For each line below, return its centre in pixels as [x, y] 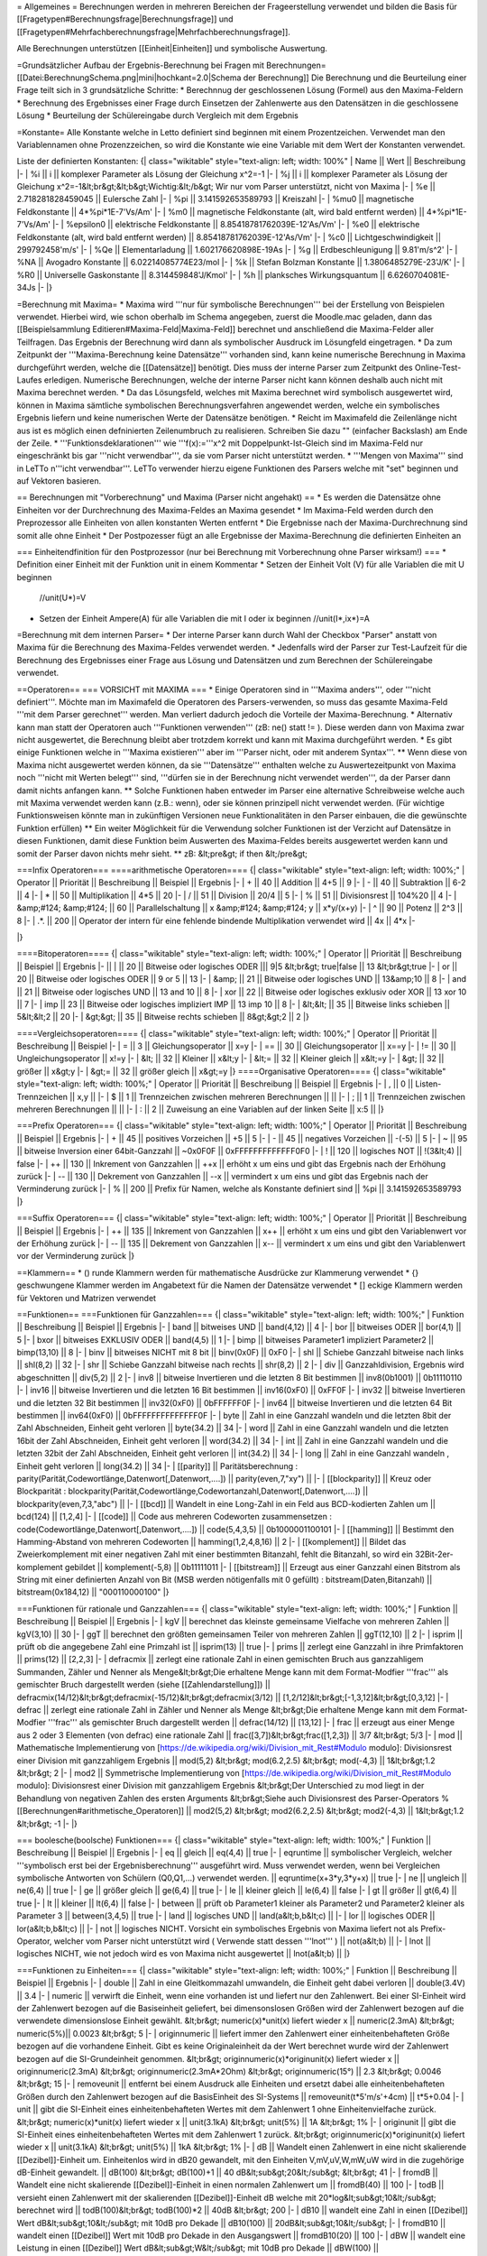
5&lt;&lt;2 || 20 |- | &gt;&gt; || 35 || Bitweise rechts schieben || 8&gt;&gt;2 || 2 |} [163, 1017]
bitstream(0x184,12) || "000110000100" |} [93, 1592]
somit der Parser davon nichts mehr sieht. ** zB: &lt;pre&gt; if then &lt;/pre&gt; [162, 854]
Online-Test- [438, 367]
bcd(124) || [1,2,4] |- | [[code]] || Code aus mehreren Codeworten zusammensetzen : [175, 1517]
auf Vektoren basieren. [59, 481]
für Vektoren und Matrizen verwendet [87, 1298]
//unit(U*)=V [63, 598]
